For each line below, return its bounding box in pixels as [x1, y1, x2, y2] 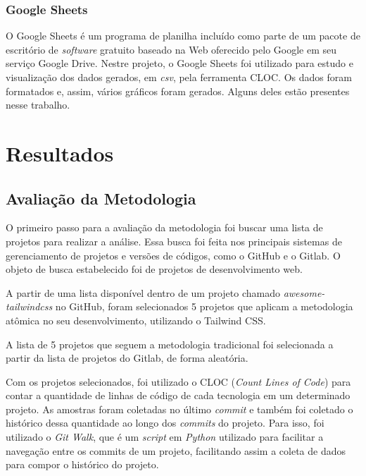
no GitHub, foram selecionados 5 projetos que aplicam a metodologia [55, 299, 353, 314]
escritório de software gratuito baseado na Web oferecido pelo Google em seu [6, 42, 336, 56]
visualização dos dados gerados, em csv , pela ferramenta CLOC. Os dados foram [6, 70, 352, 84]
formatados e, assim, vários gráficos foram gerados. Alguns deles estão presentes [6, 83, 350, 98]
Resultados [6, 138, 114, 167]
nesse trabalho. [6, 97, 70, 112]
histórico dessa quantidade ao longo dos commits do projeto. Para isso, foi [6, 415, 324, 430]
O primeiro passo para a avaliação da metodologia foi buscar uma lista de [6, 220, 323, 235]
